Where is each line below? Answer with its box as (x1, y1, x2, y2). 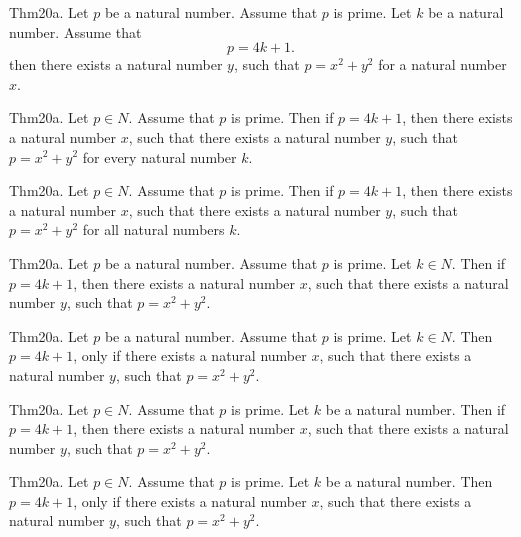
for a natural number (378, 54, 507, 75)
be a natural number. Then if (325, 398, 506, 419)
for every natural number (82, 146, 237, 167)
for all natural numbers (82, 219, 225, 240)
